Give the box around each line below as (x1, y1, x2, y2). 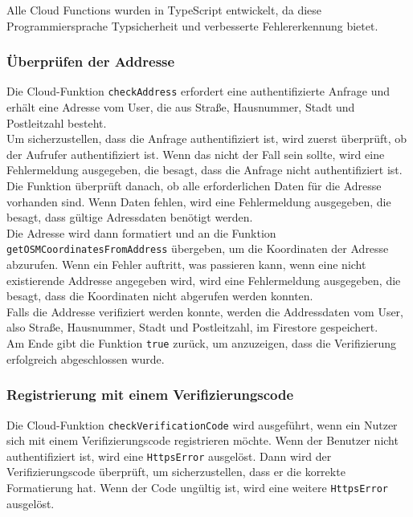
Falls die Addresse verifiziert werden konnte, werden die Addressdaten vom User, (6, 303, 404, 320)
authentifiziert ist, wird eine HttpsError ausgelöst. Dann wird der (6, 447, 332, 464)
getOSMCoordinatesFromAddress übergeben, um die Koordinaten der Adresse (6, 240, 389, 257)
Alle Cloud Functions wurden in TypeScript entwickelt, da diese (6, 2, 322, 18)
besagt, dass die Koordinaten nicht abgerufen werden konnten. (6, 287, 313, 304)
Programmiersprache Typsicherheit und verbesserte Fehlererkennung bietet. (6, 17, 378, 34)
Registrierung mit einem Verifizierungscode (6, 385, 294, 405)
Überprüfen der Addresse (6, 51, 175, 71)
